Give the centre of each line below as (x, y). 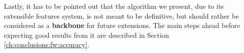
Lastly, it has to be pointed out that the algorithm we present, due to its (114, 6)
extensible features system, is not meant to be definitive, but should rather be (122, 15)
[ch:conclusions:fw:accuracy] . (47, 44)
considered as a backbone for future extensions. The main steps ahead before (122, 25)
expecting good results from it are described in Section (87, 35)
